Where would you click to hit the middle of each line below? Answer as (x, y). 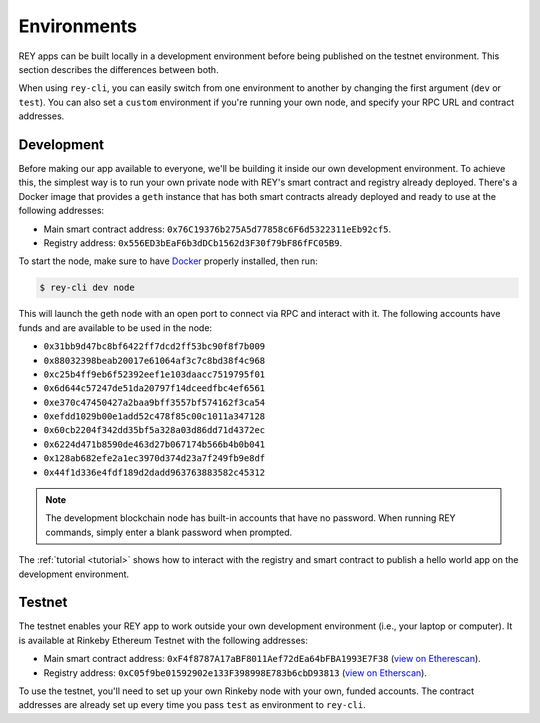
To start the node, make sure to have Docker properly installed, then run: (168, 261)
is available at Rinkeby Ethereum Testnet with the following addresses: (163, 640)
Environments (78, 26)
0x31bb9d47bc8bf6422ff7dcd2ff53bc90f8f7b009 (154, 346)
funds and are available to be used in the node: (115, 327)
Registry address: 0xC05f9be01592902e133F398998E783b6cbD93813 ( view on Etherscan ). (235, 672)
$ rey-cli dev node (87, 288)
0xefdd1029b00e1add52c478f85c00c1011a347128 (154, 416)
